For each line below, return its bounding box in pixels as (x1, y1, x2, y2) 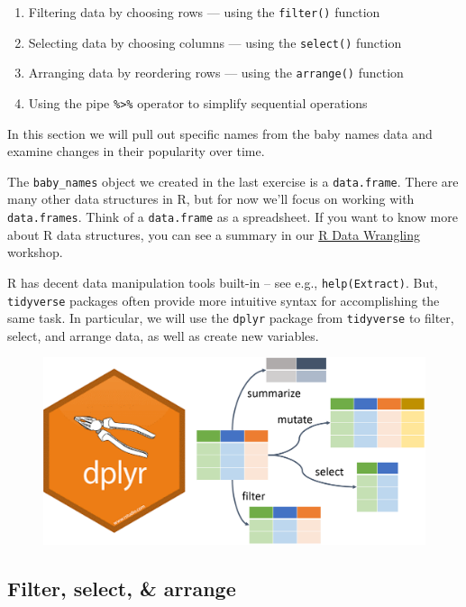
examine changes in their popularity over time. (7, 142, 265, 161)
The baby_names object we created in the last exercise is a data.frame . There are (7, 171, 459, 190)
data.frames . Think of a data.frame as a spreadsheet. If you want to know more (7, 207, 458, 226)
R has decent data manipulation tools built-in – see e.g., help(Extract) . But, (7, 272, 438, 291)
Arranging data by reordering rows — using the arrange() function (28, 63, 404, 82)
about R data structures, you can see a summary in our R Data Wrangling (7, 225, 421, 244)
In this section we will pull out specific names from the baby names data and (7, 124, 433, 143)
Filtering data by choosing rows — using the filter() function (28, 3, 380, 21)
